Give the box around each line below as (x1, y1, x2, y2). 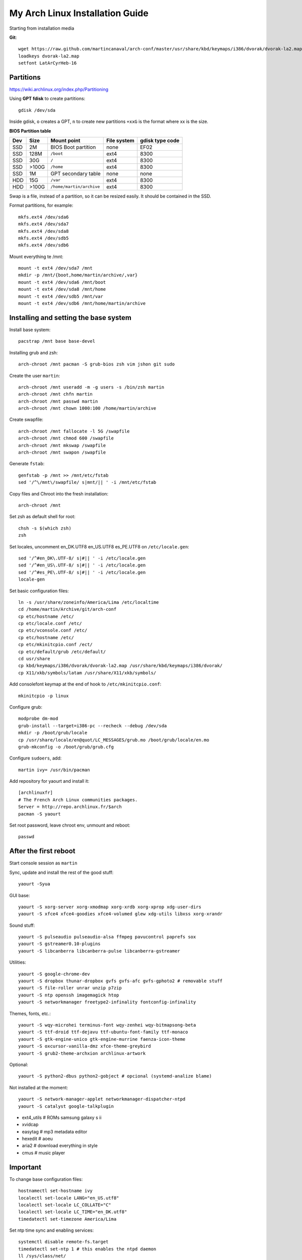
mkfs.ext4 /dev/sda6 (18, 214, 69, 220)
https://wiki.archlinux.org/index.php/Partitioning (9, 86, 109, 93)
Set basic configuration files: (9, 588, 69, 594)
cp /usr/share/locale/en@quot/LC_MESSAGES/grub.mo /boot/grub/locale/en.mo (18, 737, 209, 743)
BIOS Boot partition (50, 144, 96, 151)
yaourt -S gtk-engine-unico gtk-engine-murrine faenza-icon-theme (18, 1036, 186, 1042)
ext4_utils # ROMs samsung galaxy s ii (22, 1114, 102, 1120)
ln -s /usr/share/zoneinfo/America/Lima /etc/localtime (18, 599, 159, 605)
